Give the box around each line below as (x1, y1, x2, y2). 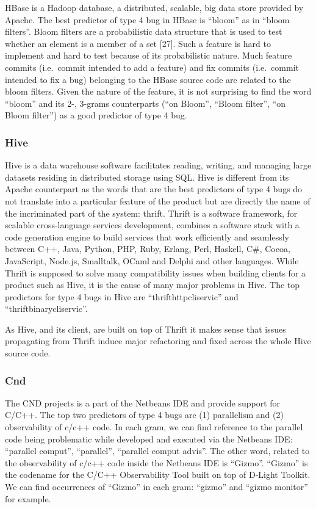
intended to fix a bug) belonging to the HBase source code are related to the (5, 73, 291, 85)
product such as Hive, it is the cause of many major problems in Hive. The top (5, 278, 300, 291)
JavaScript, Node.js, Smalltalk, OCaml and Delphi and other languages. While (5, 254, 299, 267)
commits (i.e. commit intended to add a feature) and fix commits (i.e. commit (5, 60, 299, 73)
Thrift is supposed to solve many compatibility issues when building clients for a (5, 266, 306, 279)
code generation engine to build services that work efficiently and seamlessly (5, 230, 289, 243)
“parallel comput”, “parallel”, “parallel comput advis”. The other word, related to (5, 444, 310, 457)
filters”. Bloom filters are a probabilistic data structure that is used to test (5, 25, 282, 38)
